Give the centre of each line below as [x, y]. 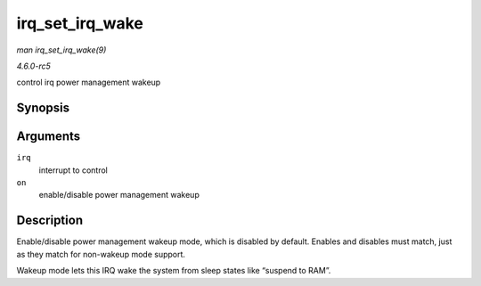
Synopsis [43, 108]
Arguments [49, 137]
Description [50, 221]
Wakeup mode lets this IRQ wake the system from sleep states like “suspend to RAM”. [174, 271]
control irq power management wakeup [89, 82]
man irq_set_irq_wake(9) [61, 50]
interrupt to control [73, 170]
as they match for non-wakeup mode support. [101, 254]
